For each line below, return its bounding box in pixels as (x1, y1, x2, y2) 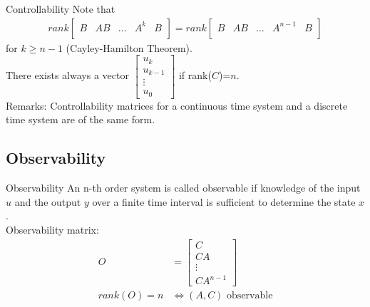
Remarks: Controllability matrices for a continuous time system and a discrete (6, 98, 348, 113)
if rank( (178, 68, 212, 83)
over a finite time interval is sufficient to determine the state (92, 194, 356, 209)
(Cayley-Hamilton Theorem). (66, 40, 192, 55)
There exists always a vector (6, 68, 129, 83)
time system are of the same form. (6, 112, 155, 127)
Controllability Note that (6, 1, 115, 16)
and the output (14, 194, 81, 209)
